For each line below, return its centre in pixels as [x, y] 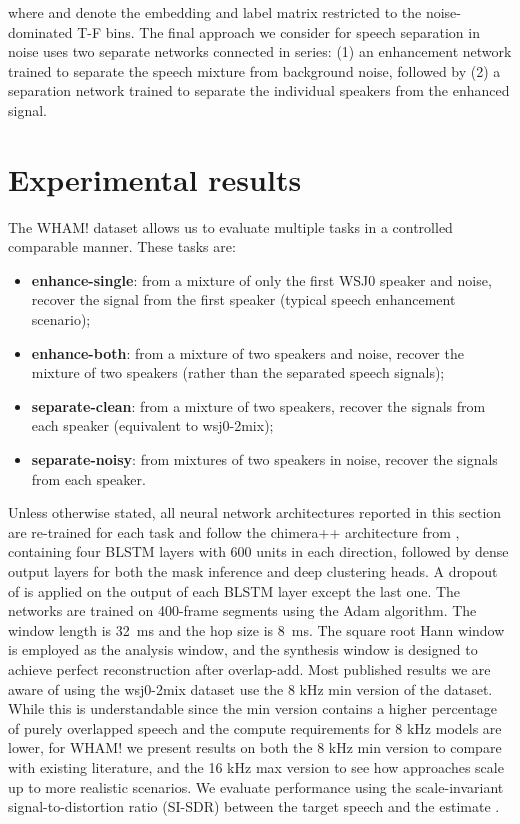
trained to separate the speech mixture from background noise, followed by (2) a [254, 70]
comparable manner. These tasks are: [122, 246]
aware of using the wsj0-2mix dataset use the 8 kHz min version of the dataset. [250, 688]
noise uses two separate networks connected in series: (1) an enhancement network [260, 51]
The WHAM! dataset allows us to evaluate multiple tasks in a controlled [230, 226]
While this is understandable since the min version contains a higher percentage [253, 708]
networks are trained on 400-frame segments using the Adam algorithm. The [242, 610]
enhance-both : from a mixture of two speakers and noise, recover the [247, 352]
